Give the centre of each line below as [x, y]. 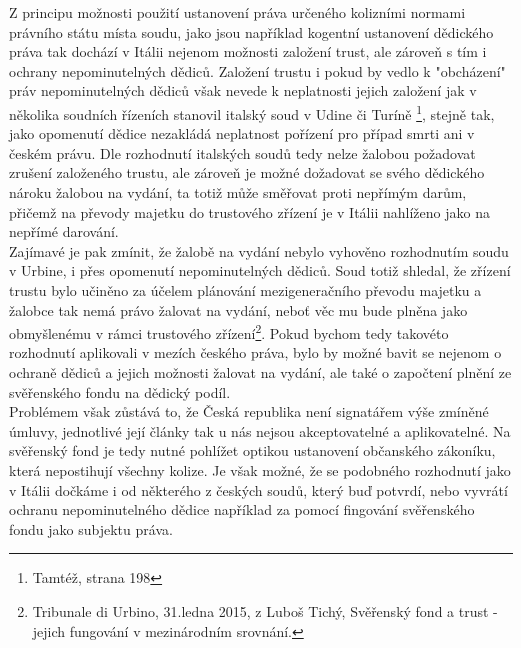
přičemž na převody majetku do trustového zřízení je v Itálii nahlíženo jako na [249, 211]
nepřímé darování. [64, 231]
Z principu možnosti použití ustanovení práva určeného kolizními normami [237, 12]
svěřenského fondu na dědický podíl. [120, 391]
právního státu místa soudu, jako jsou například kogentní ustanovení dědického [251, 31]
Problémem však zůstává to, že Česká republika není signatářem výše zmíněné [249, 411]
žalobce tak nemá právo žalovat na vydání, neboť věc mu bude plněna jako [238, 309]
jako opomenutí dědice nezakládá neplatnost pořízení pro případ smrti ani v [242, 133]
